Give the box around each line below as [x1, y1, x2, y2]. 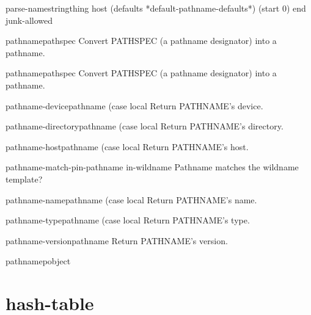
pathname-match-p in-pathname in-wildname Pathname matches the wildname [5, 161, 299, 173]
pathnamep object [5, 255, 71, 267]
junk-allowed [5, 13, 53, 26]
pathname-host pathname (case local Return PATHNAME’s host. [5, 140, 249, 153]
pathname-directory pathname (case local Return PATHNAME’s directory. [5, 120, 284, 132]
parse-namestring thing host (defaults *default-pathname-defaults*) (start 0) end [5, 2, 306, 14]
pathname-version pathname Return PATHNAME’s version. [5, 234, 228, 247]
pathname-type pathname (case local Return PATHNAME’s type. [5, 214, 250, 226]
